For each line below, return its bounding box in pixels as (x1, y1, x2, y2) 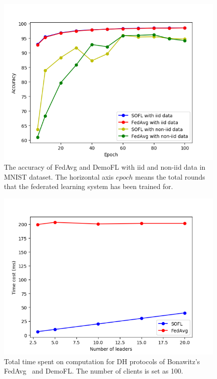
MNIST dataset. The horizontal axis (4, 171, 114, 182)
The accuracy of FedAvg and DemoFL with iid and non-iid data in (4, 161, 206, 172)
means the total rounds (135, 171, 205, 182)
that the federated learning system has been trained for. (4, 181, 173, 191)
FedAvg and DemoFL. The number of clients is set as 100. (4, 366, 183, 376)
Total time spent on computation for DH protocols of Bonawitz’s (4, 356, 200, 366)
